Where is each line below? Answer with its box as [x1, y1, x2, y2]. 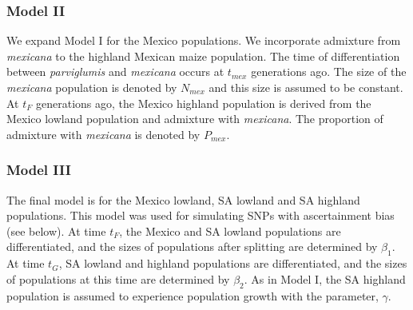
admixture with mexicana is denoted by [6, 125, 201, 142]
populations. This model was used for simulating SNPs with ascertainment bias [6, 207, 395, 224]
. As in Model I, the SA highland [244, 270, 406, 287]
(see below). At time [6, 222, 106, 239]
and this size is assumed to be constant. [208, 79, 403, 95]
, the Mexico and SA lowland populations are [119, 222, 341, 239]
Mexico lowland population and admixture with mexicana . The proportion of [6, 110, 383, 127]
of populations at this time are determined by [6, 270, 230, 287]
